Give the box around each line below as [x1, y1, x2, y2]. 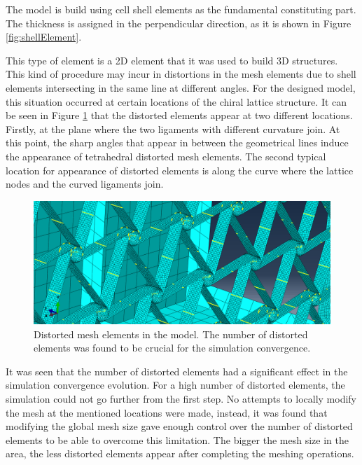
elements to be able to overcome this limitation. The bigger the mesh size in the [6, 432, 349, 447]
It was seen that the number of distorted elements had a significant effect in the [6, 363, 348, 378]
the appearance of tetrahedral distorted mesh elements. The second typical [6, 148, 326, 163]
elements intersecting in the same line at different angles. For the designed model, [6, 80, 356, 95]
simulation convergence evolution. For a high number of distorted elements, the [6, 377, 345, 392]
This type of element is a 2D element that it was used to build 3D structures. [6, 53, 338, 67]
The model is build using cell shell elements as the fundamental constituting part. [6, 2, 356, 16]
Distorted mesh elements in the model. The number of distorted [34, 326, 308, 341]
